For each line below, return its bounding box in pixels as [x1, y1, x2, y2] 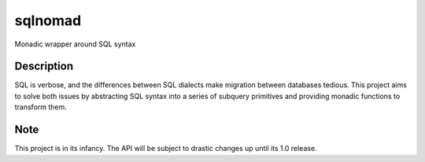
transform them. [14, 102, 67, 112]
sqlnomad [14, 12, 82, 29]
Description [14, 60, 74, 73]
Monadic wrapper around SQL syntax [14, 39, 136, 49]
